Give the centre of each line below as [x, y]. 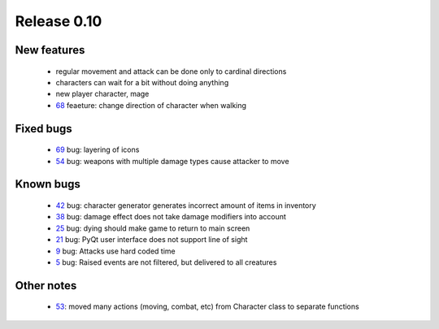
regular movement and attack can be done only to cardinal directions [171, 71]
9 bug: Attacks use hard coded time [116, 251]
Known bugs [48, 184]
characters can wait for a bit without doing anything [142, 82]
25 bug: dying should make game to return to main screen [153, 228]
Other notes [46, 286]
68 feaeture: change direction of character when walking [151, 105]
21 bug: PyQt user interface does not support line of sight [152, 240]
